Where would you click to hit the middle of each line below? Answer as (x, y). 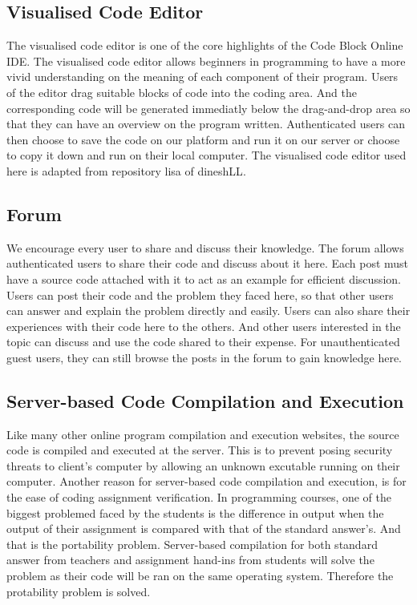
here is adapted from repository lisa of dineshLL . (126, 170)
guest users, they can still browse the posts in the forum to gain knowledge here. (204, 357)
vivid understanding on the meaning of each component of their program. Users (202, 77)
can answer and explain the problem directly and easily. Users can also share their (208, 311)
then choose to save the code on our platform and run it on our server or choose (203, 139)
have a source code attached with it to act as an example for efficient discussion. (204, 278)
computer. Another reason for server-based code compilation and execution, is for (206, 481)
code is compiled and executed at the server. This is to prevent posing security (200, 450)
